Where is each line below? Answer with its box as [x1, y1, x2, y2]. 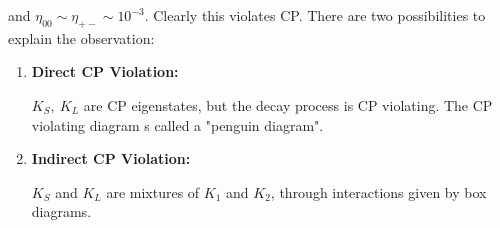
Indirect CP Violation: [31, 148, 191, 169]
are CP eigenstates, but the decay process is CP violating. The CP [83, 94, 493, 115]
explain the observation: [8, 27, 155, 48]
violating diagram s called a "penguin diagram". [31, 114, 324, 135]
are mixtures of [106, 181, 200, 202]
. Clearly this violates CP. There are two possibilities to [144, 5, 486, 25]
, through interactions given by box [270, 181, 487, 202]
